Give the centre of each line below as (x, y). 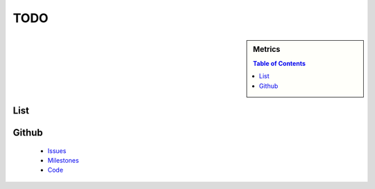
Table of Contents (279, 63)
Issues (57, 151)
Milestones (63, 160)
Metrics (267, 49)
